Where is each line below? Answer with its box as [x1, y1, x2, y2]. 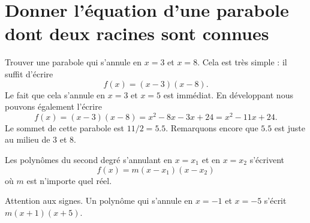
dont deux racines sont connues [5, 21, 269, 46]
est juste [274, 121, 305, 134]
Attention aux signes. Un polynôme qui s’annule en [5, 194, 193, 207]
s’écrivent [249, 153, 284, 165]
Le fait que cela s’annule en [5, 88, 106, 101]
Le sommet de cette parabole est [5, 121, 125, 134]
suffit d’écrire [5, 67, 53, 80]
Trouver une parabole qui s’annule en [5, 56, 142, 68]
